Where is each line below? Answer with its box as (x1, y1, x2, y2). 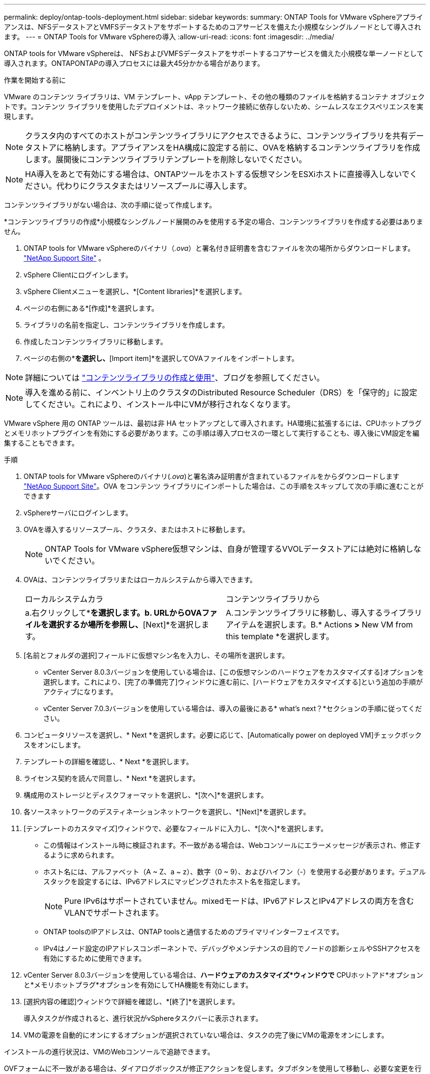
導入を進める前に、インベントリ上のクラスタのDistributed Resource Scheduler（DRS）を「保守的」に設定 (25, 388, 417, 397)
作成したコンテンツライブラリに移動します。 (24, 337, 167, 346)
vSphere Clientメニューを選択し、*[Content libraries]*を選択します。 (24, 287, 246, 296)
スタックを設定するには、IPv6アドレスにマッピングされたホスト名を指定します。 (43, 877, 304, 886)
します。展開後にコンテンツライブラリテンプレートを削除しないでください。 (25, 154, 307, 164)
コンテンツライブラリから (226, 594, 321, 604)
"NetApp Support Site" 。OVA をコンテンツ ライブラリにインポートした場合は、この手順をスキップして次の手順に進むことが (24, 482, 424, 490)
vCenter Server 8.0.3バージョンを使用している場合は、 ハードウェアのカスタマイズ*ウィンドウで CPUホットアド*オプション (24, 971, 423, 979)
